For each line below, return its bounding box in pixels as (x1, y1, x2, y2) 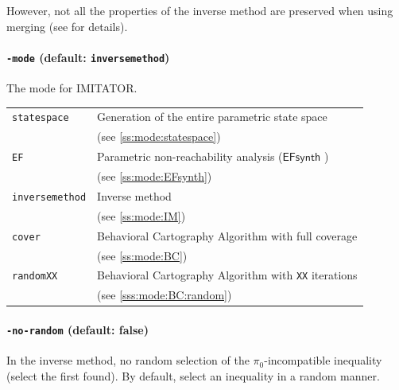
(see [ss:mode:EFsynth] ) (97, 168, 212, 185)
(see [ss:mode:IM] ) (97, 207, 186, 224)
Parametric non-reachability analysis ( (97, 148, 283, 165)
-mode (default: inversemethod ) (6, 49, 170, 65)
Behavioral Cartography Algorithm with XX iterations (97, 267, 358, 283)
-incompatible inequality (264, 352, 382, 369)
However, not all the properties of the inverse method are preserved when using (6, 2, 393, 18)
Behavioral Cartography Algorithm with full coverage (97, 227, 358, 244)
